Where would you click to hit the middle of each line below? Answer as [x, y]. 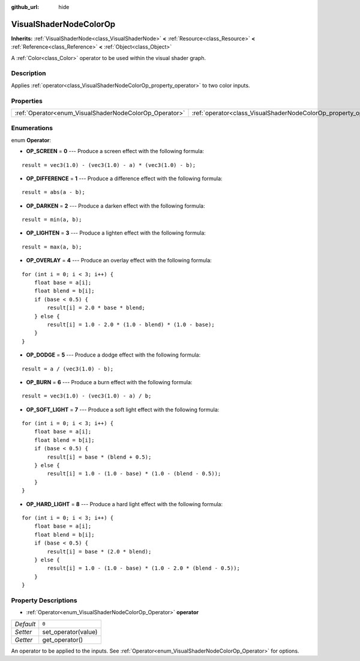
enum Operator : [31, 140]
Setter [23, 632]
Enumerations [32, 128]
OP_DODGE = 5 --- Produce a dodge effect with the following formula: [113, 355]
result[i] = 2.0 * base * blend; [96, 308]
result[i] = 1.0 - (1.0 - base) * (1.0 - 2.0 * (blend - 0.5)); [143, 568]
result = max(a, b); [52, 247]
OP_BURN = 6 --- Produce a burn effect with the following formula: [109, 382]
